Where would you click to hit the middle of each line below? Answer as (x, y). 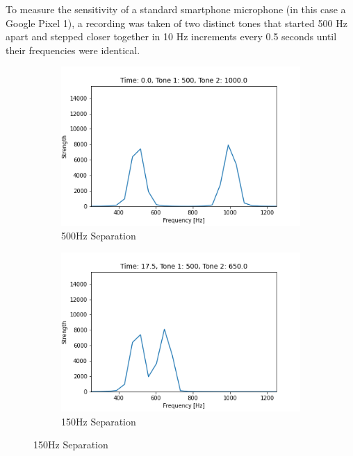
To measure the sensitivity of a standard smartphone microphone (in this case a (176, 9)
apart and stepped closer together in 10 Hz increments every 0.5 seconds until (171, 36)
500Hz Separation (99, 236)
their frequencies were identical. (73, 50)
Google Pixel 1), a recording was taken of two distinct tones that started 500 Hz (176, 23)
